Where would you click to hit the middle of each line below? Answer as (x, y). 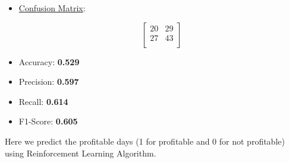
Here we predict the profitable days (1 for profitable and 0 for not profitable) (145, 141)
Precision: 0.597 (49, 81)
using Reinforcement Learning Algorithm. (81, 153)
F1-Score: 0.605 (48, 121)
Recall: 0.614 (43, 101)
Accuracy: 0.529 (49, 61)
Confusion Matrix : (52, 8)
